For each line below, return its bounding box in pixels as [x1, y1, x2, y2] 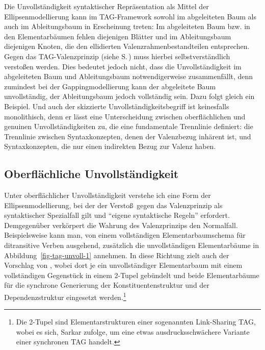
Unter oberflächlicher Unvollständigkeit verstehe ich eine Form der [4, 190, 211, 201]
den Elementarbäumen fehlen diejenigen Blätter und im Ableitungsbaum [4, 31, 231, 41]
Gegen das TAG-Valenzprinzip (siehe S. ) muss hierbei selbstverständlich [4, 51, 230, 61]
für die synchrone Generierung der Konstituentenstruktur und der [4, 280, 209, 290]
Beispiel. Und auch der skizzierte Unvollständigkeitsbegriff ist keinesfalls [4, 101, 229, 111]
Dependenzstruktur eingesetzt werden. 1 [4, 290, 126, 302]
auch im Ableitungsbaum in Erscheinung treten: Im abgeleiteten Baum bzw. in [4, 21, 250, 32]
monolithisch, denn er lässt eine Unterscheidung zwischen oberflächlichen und [4, 111, 246, 121]
